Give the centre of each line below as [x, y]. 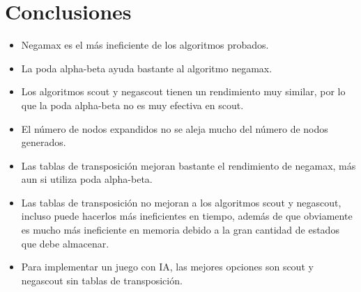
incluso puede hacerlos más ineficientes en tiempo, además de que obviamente [187, 216]
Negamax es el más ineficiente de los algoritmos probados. [145, 45]
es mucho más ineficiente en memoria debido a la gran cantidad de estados [180, 230]
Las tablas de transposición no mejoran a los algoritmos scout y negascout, [181, 202]
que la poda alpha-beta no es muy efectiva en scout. [132, 105]
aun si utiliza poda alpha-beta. [87, 179]
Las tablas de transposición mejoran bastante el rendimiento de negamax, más [189, 165]
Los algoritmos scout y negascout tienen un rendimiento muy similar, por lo [183, 91]
